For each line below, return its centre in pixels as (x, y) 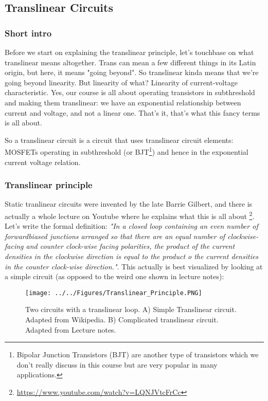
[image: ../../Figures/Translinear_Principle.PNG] (114, 293)
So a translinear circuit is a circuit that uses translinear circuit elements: (119, 140)
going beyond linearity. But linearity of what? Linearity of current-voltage (121, 82)
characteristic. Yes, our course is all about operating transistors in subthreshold (130, 92)
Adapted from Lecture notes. (71, 329)
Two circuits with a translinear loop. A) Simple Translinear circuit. (131, 309)
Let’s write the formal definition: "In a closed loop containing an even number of (131, 226)
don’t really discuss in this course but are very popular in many (117, 364)
